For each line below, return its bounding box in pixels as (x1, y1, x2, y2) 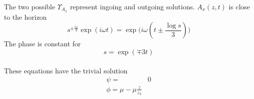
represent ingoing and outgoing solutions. (70, 1, 195, 11)
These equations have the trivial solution (4, 65, 128, 75)
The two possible (4, 1, 55, 11)
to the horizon (4, 11, 47, 22)
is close (228, 1, 250, 11)
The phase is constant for (4, 38, 81, 49)
